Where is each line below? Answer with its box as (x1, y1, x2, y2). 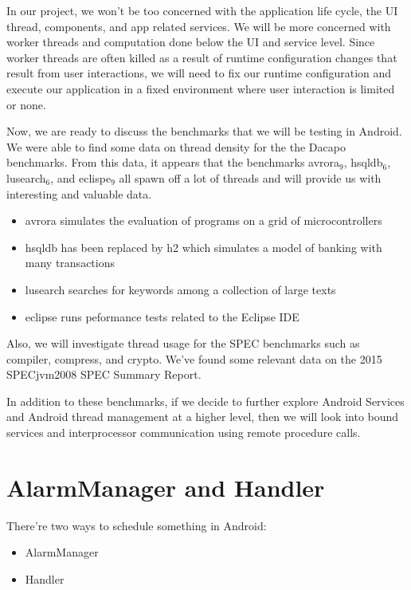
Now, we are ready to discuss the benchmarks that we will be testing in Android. (6, 123, 402, 140)
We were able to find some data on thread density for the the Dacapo (6, 138, 346, 155)
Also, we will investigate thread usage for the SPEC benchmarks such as (6, 335, 360, 352)
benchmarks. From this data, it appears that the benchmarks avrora (6, 154, 340, 171)
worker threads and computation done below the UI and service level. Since (6, 33, 375, 50)
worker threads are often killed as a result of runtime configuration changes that (6, 49, 397, 65)
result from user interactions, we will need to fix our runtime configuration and (6, 65, 392, 81)
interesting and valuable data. (6, 185, 152, 202)
